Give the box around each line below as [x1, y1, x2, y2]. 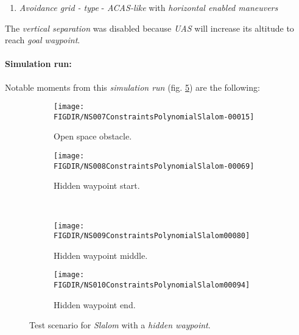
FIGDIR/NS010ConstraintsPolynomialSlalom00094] [54, 281, 250, 290]
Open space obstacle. [54, 130, 132, 143]
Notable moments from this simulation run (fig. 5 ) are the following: [5, 80, 260, 93]
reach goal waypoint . [5, 33, 80, 46]
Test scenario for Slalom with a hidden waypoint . [29, 319, 211, 331]
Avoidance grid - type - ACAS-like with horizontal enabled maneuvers [19, 1, 278, 13]
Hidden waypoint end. [54, 298, 136, 311]
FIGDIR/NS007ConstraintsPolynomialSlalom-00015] [54, 112, 255, 121]
